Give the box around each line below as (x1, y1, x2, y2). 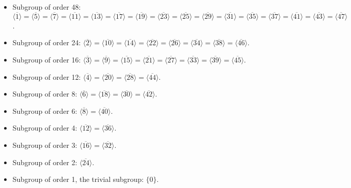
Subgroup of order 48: (12, 2, 81, 12)
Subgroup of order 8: (12, 88, 77, 99)
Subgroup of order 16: (12, 54, 81, 65)
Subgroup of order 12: (12, 71, 81, 82)
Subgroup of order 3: (12, 139, 77, 150)
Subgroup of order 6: (12, 105, 77, 116)
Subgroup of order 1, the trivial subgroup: (12, 174, 144, 184)
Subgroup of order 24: (12, 37, 81, 48)
